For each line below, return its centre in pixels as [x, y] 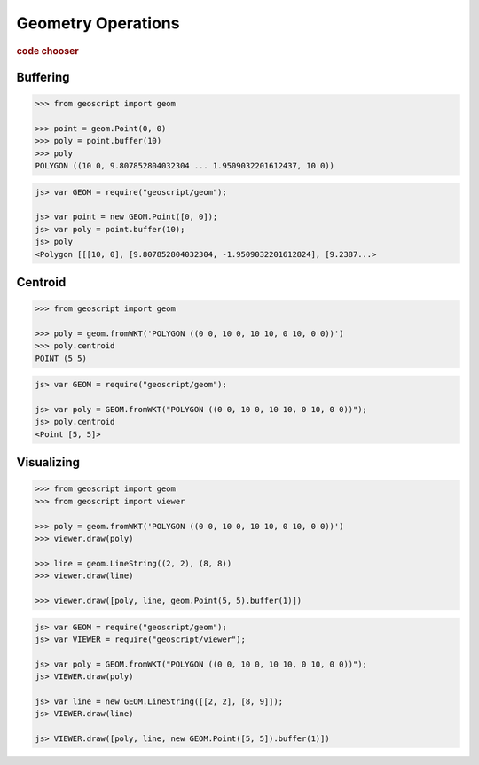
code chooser [47, 51]
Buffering [43, 77]
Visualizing [48, 462]
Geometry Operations [98, 23]
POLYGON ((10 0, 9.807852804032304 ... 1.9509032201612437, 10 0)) [185, 165]
